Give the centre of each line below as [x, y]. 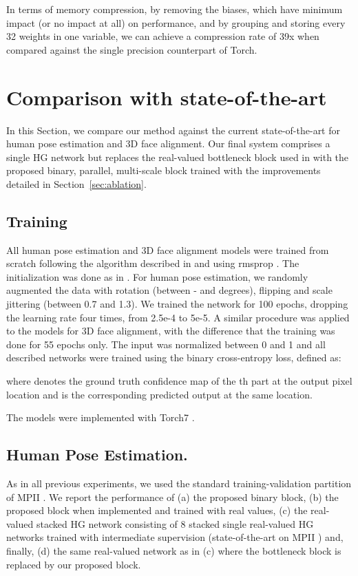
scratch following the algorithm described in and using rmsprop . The [153, 263]
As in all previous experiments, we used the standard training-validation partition [179, 483]
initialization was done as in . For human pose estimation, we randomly [157, 276]
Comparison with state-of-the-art [167, 97]
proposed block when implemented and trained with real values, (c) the [157, 510]
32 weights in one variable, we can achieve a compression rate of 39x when [163, 36]
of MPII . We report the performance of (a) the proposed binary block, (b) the [172, 497]
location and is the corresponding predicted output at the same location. [159, 394]
